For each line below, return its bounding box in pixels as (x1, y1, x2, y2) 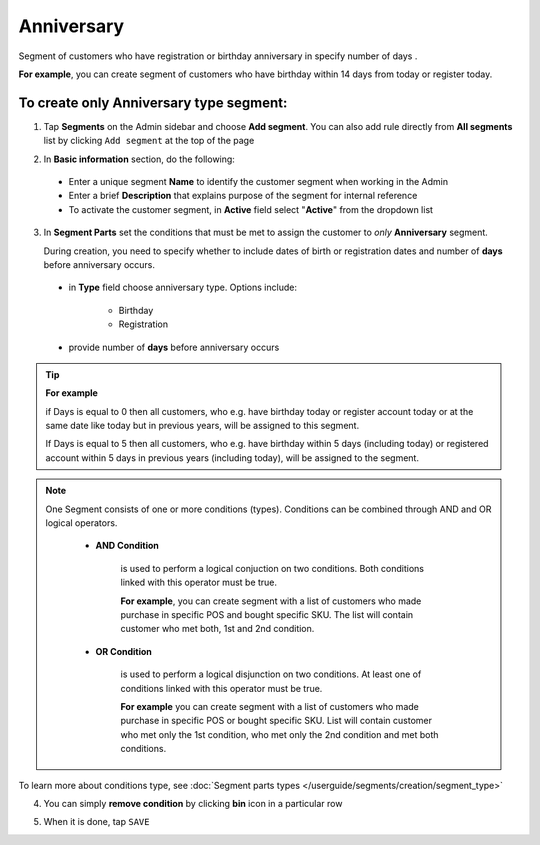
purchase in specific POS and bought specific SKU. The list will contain (120, 609, 414, 620)
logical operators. (45, 517, 118, 529)
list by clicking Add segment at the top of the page (43, 135, 255, 147)
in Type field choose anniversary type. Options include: (68, 281, 297, 294)
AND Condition (95, 540, 160, 552)
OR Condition (95, 645, 152, 657)
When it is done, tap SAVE (43, 816, 150, 828)
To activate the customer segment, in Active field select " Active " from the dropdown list (68, 203, 434, 215)
